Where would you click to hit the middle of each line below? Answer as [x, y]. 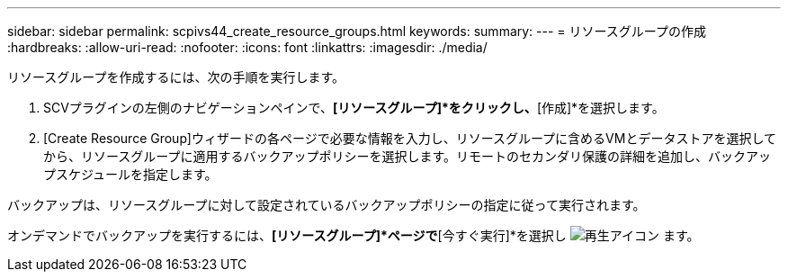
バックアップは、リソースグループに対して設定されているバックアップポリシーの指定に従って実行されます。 [327, 205]
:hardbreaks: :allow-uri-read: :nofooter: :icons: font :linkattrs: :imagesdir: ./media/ [247, 47]
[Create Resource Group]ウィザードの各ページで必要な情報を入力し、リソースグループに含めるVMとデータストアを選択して [410, 138]
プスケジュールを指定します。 [130, 174]
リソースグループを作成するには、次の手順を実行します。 [176, 77]
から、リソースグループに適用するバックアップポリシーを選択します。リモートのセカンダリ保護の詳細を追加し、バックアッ [407, 156]
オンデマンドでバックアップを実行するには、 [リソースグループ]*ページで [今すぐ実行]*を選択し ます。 [354, 235]
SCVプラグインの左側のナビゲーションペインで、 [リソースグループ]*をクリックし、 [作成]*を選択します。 [354, 108]
